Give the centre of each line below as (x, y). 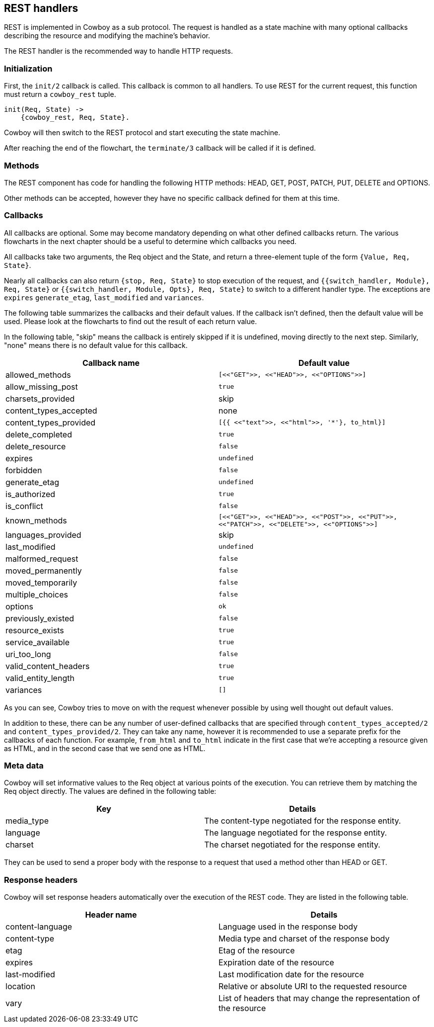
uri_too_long (28, 654)
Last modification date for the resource (291, 975)
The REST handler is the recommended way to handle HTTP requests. (118, 51)
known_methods (36, 520)
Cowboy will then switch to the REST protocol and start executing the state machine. (142, 133)
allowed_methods (38, 375)
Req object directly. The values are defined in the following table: (110, 791)
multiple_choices (37, 594)
